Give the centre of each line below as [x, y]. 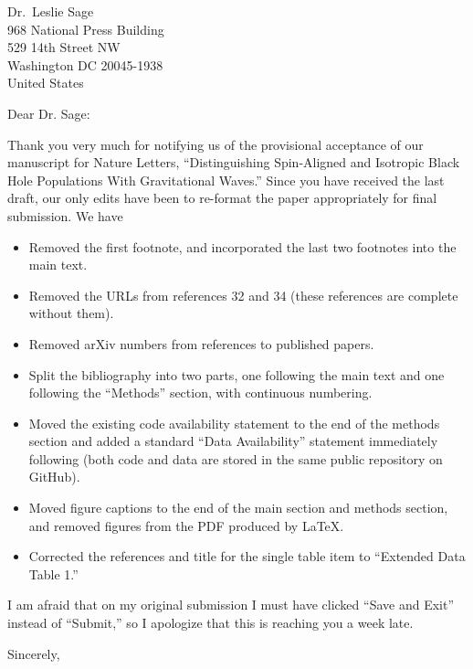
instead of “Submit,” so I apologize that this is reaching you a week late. [210, 623]
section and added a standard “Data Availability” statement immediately [233, 441]
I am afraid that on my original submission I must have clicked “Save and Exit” [231, 605]
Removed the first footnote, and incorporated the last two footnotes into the [242, 246]
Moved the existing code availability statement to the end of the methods [234, 423]
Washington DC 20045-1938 [85, 64]
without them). [71, 313]
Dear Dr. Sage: [49, 113]
